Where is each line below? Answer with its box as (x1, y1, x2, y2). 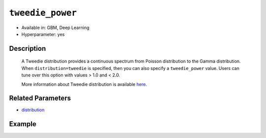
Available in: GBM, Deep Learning (21, 25, 90, 31)
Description (9, 44, 46, 53)
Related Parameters (9, 94, 71, 103)
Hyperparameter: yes (21, 31, 65, 37)
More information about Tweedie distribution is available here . (21, 81, 147, 87)
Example (9, 120, 36, 128)
